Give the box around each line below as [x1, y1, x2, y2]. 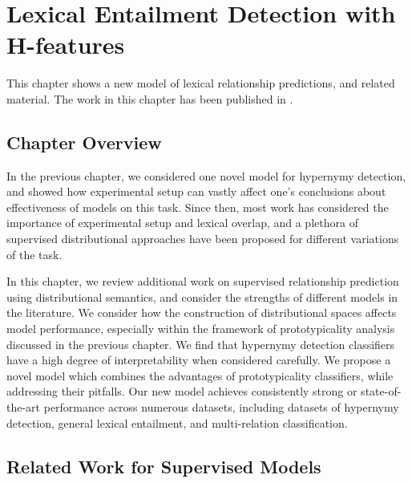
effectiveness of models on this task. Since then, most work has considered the [6, 198, 389, 215]
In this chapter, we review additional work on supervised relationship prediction [6, 273, 399, 290]
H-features [6, 28, 125, 61]
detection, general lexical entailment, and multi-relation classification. [6, 414, 348, 431]
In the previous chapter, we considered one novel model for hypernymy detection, [6, 167, 406, 184]
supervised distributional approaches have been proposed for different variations [6, 230, 399, 247]
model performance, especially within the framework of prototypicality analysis [6, 320, 395, 337]
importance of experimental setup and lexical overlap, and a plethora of [6, 214, 358, 231]
